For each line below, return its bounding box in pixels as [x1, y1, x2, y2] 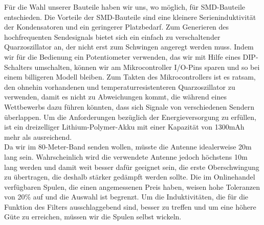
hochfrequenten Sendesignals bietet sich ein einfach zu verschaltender [4, 31, 221, 42]
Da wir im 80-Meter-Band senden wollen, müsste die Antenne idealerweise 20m [4, 141, 252, 152]
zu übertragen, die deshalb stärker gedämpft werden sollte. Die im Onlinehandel [4, 171, 255, 182]
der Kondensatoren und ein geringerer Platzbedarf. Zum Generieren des [4, 21, 229, 32]
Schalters [4, 61, 32, 72]
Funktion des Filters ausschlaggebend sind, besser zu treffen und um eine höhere [4, 201, 256, 212]
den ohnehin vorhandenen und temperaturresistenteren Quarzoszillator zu [4, 81, 235, 92]
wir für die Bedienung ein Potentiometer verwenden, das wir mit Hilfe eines [4, 51, 240, 62]
